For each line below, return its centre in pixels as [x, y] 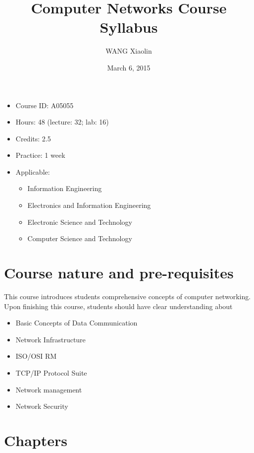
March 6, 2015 [129, 67]
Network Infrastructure [51, 339]
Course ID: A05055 [45, 105]
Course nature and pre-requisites [119, 273]
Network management [49, 389]
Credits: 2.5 [33, 138]
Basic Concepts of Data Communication [76, 323]
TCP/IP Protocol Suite [51, 372]
